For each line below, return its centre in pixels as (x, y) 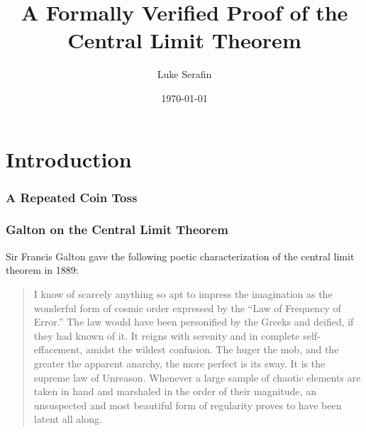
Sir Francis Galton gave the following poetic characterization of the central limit (180, 256)
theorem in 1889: (42, 270)
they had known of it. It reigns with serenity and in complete (167, 335)
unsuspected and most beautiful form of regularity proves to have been (188, 405)
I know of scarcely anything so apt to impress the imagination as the (183, 293)
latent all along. (68, 419)
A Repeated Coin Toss (72, 197)
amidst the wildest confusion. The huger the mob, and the (212, 349)
